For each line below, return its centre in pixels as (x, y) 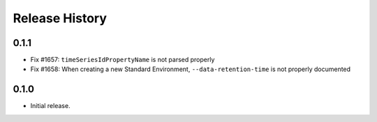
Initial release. (50, 106)
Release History (60, 18)
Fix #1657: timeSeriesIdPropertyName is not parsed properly (123, 60)
